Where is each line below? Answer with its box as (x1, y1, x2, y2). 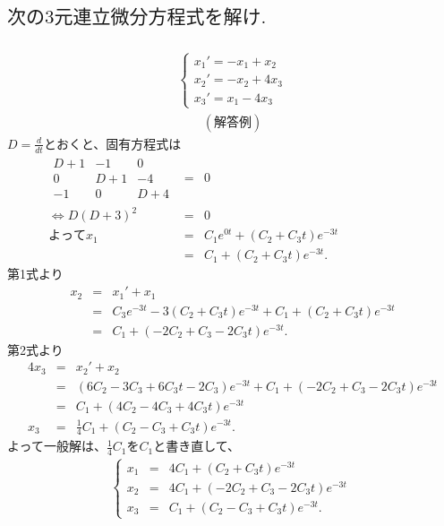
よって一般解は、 (7, 436, 107, 455)
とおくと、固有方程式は (43, 134, 182, 152)
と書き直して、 (153, 436, 241, 455)
